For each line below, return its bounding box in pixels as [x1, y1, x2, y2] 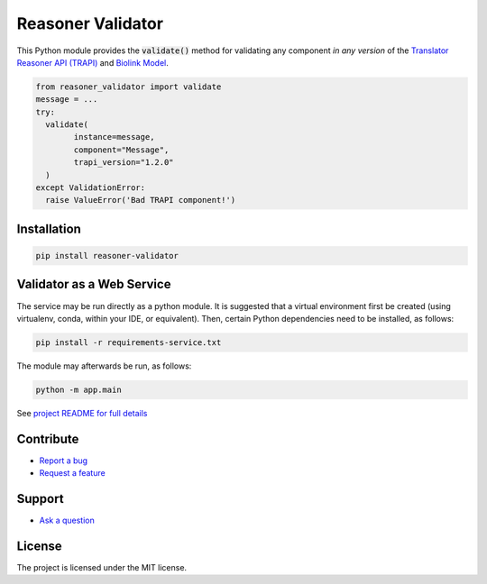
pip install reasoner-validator [35, 251, 179, 261]
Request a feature [39, 468, 106, 479]
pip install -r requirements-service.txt [35, 337, 222, 347]
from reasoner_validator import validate [35, 81, 222, 92]
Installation [16, 221, 81, 236]
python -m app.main [35, 384, 122, 395]
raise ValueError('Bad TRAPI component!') [45, 195, 236, 205]
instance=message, [73, 132, 155, 142]
